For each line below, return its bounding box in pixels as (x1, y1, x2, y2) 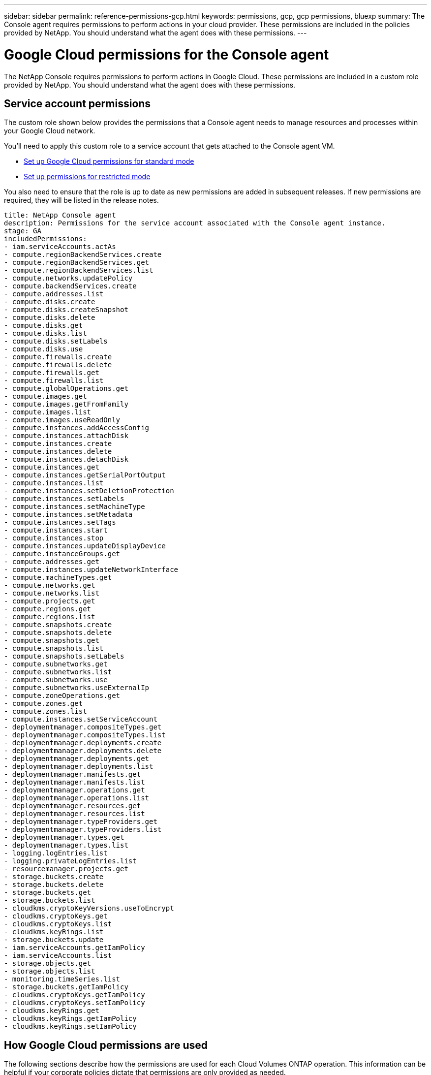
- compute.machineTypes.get (4, 573, 112, 582)
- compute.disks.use (4, 345, 83, 353)
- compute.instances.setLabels (4, 495, 124, 503)
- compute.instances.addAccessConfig (4, 424, 150, 432)
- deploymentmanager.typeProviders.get (4, 818, 157, 826)
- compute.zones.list (4, 707, 87, 716)
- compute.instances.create (4, 440, 112, 448)
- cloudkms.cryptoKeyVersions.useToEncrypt (4, 904, 174, 913)
